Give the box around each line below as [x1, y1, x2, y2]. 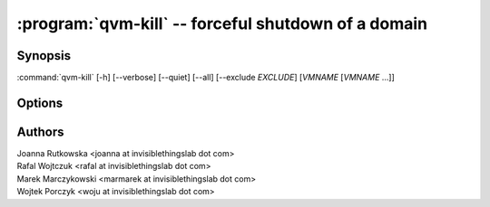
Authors [16, 124, 64, 139]
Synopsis [16, 48, 72, 63]
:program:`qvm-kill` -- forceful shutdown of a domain [16, 14, 428, 33]
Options [16, 95, 64, 110]
